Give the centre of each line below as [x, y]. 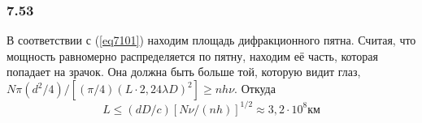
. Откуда [255, 88]
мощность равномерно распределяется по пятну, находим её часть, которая [192, 55]
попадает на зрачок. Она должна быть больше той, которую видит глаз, [184, 72]
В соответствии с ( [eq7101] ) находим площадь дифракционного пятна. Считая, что [211, 40]
